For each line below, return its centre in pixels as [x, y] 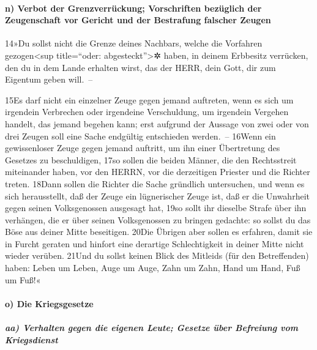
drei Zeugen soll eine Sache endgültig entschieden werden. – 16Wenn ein [140, 136]
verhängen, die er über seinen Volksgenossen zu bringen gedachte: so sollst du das [158, 219]
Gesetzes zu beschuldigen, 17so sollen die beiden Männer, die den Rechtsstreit [151, 159]
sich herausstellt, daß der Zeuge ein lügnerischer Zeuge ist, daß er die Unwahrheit [157, 195]
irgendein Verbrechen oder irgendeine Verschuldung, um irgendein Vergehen [147, 112]
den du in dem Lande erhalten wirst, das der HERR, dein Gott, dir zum [140, 67]
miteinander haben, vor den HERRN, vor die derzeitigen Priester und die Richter [158, 172]
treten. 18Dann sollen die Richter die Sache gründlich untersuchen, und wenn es [155, 183]
